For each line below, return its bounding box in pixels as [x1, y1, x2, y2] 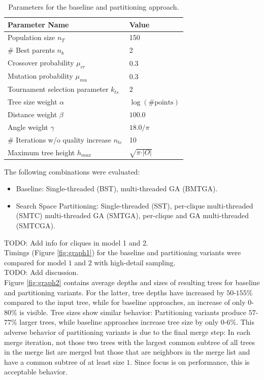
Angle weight [8, 121, 48, 132]
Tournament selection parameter [8, 84, 109, 94]
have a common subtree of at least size [4, 356, 124, 367]
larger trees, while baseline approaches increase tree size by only [19, 317, 219, 327]
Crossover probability [8, 57, 74, 68]
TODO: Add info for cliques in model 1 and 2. [4, 237, 148, 248]
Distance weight [8, 109, 57, 119]
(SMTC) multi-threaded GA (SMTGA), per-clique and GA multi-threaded [16, 210, 249, 221]
